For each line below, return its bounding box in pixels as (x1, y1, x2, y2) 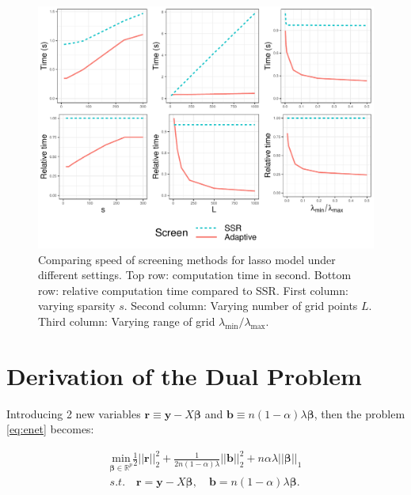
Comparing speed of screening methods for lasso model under (38, 251, 336, 267)
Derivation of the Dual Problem (6, 359, 362, 391)
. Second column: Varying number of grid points (124, 297, 358, 314)
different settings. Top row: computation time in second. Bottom (38, 266, 352, 283)
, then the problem (314, 405, 405, 421)
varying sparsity (38, 297, 116, 314)
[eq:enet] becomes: (6, 421, 94, 437)
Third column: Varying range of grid (38, 312, 215, 329)
